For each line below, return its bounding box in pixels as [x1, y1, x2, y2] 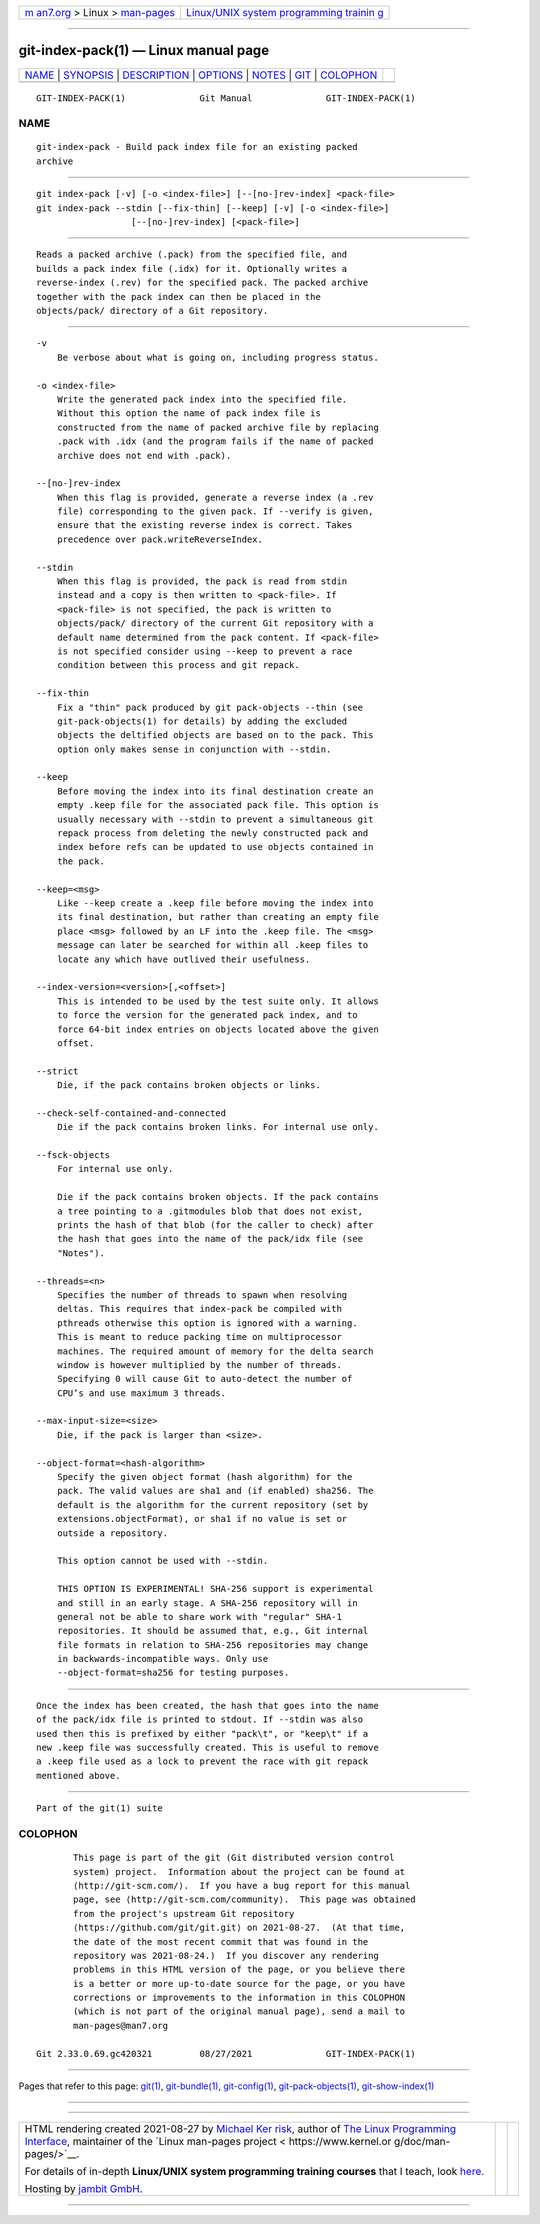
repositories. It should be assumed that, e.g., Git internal [56, 1625, 369, 1637]
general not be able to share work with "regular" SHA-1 [56, 1611, 342, 1622]
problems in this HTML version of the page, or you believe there [73, 1964, 406, 1975]
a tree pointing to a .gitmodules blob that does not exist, [56, 1205, 364, 1217]
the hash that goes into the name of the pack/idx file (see [56, 1233, 364, 1245]
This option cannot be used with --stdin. [56, 1555, 269, 1567]
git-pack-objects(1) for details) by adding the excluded [56, 715, 348, 727]
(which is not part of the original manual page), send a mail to [73, 2006, 406, 2017]
